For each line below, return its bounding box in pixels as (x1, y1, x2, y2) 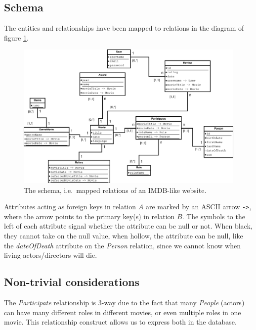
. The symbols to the (182, 211, 245, 221)
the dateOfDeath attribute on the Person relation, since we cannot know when (4, 240, 241, 250)
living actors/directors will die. (4, 250, 97, 260)
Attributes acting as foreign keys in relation (4, 201, 136, 212)
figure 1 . (4, 32, 29, 43)
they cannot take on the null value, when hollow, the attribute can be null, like (4, 230, 243, 240)
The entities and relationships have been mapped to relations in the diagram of (4, 23, 244, 33)
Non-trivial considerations (4, 274, 140, 289)
